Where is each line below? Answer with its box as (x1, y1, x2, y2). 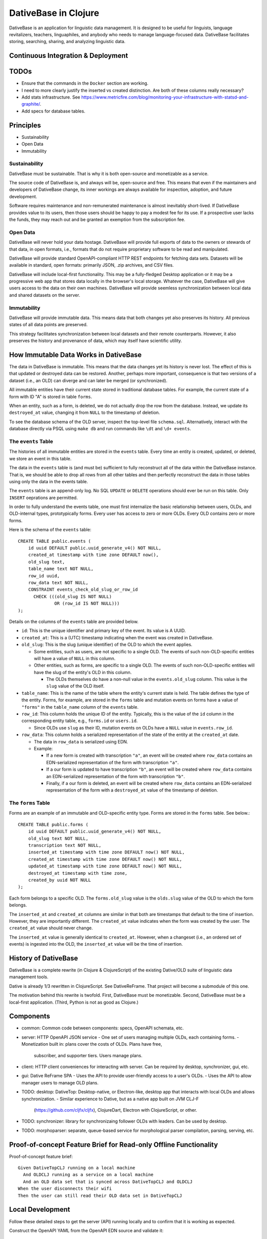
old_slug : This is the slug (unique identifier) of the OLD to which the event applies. (21, 642, 193, 648)
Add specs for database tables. (21, 108, 86, 114)
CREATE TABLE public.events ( (18, 538, 91, 544)
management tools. (9, 974, 49, 980)
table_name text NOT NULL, (28, 566, 94, 572)
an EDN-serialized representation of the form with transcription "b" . (46, 773, 185, 779)
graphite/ (21, 101, 41, 107)
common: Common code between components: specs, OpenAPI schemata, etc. (21, 1025, 184, 1031)
